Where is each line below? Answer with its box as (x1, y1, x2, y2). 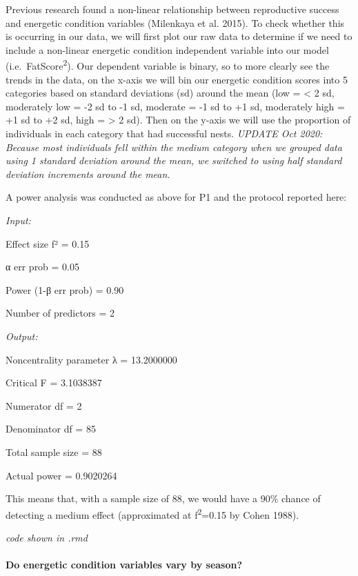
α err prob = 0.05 (6, 259, 80, 274)
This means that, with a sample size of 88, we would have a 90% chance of (6, 491, 321, 506)
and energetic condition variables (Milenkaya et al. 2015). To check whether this (6, 15, 345, 30)
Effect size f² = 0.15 (6, 236, 90, 250)
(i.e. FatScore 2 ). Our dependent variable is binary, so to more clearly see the (6, 57, 330, 73)
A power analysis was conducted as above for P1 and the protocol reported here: (6, 190, 347, 204)
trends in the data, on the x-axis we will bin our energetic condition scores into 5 (6, 72, 348, 86)
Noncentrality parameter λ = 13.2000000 (6, 352, 177, 366)
